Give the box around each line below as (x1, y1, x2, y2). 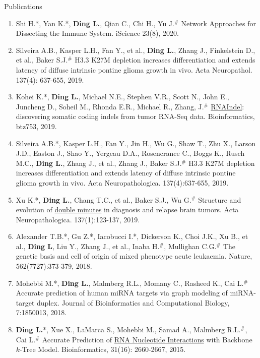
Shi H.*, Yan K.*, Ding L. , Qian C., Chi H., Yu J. (16, 18, 174, 28)
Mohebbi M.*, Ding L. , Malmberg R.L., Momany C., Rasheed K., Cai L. (16, 277, 244, 288)
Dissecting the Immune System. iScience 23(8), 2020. (16, 28, 179, 38)
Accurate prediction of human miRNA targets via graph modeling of (16, 287, 228, 298)
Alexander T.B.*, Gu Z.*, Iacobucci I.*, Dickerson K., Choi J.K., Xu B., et (16, 231, 248, 242)
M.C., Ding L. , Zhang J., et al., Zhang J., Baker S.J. (16, 157, 182, 168)
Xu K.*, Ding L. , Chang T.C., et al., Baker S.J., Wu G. (16, 194, 191, 205)
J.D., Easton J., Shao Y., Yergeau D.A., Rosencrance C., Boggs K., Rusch (16, 148, 245, 158)
